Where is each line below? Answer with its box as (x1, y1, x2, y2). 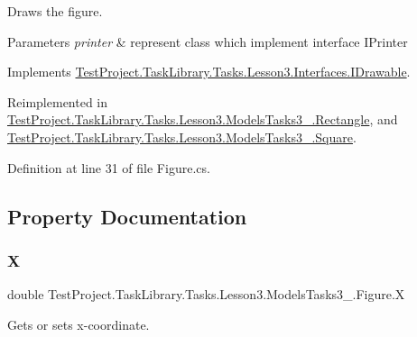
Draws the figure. (7, 2, 103, 20)
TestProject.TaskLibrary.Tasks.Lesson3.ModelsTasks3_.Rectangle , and (7, 110, 398, 129)
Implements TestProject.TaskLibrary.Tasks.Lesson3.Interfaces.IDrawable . (7, 62, 411, 81)
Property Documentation (7, 202, 247, 230)
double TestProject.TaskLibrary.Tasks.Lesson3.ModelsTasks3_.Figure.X (7, 285, 405, 304)
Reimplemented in (7, 92, 108, 111)
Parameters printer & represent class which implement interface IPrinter (7, 32, 408, 50)
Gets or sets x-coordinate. (7, 314, 150, 333)
